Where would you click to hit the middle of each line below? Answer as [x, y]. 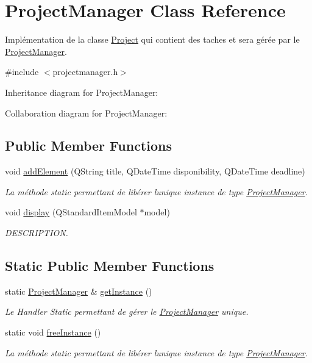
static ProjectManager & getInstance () [79, 291]
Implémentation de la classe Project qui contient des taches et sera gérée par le [152, 39]
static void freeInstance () [53, 332]
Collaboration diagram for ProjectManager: [86, 113]
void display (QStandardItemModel [71, 212]
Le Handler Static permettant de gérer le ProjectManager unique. [127, 311]
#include [22, 72]
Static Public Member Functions [110, 266]
